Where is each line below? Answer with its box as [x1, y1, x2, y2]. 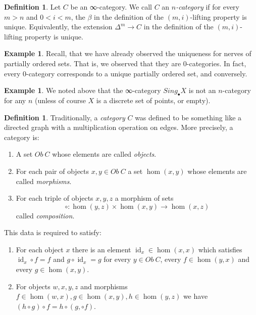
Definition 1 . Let [4, 2, 61, 12]
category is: [4, 131, 39, 142]
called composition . [16, 210, 75, 220]
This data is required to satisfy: [4, 227, 101, 238]
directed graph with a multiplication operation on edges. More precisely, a [4, 122, 233, 132]
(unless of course [34, 95, 86, 105]
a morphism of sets [115, 193, 174, 203]
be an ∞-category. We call [70, 2, 152, 12]
